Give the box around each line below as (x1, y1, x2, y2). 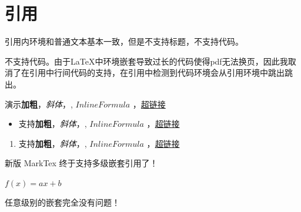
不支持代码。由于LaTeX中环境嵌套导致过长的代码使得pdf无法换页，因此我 (5, 55, 288, 67)
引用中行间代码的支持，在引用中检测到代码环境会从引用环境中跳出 (29, 66, 285, 79)
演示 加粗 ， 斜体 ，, (5, 97, 73, 110)
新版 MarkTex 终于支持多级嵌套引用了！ (5, 157, 158, 169)
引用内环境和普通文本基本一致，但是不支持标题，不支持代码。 (5, 35, 243, 48)
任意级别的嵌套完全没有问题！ (5, 196, 120, 208)
